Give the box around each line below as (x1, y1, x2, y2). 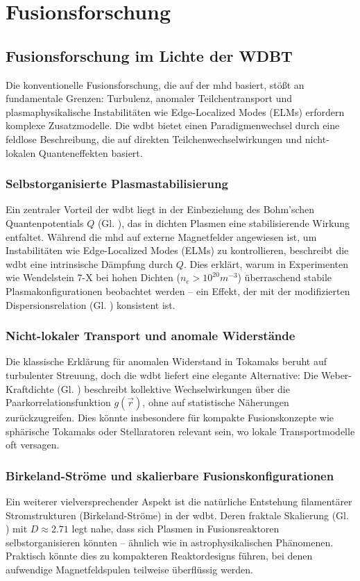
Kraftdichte (6, 381, 54, 396)
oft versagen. (6, 437, 60, 452)
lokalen (6, 145, 36, 160)
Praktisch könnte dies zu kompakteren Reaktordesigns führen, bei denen (6, 548, 313, 563)
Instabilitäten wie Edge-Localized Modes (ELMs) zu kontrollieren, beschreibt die (6, 243, 349, 258)
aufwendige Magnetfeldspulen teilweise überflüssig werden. (6, 562, 254, 577)
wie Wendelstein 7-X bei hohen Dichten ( (6, 270, 180, 285)
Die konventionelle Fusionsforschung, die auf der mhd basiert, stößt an (6, 77, 305, 92)
